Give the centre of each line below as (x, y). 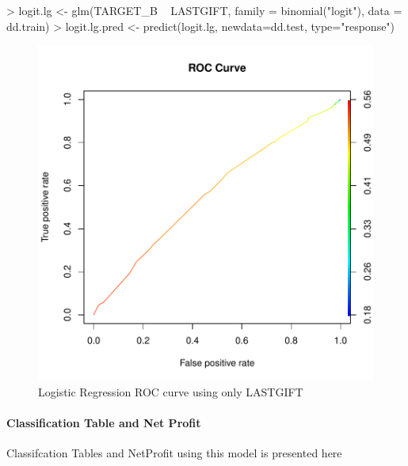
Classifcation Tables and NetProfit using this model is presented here (174, 453)
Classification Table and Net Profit (104, 422)
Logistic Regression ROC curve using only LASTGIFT (171, 391)
